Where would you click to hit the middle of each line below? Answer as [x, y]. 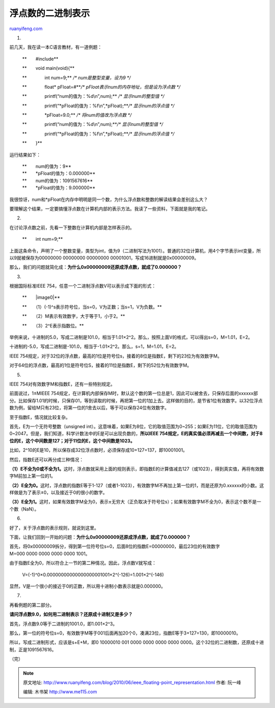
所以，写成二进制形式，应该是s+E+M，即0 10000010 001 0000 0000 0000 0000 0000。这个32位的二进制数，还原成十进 [137, 642]
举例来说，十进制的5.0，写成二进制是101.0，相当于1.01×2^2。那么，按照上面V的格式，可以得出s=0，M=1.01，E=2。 [131, 337]
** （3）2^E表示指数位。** [53, 325]
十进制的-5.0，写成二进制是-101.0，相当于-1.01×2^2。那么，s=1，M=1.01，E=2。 [94, 346]
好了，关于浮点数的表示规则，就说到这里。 [54, 527]
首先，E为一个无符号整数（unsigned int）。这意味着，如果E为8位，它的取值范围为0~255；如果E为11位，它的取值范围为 [133, 426]
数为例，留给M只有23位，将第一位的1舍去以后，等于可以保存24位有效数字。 [89, 408]
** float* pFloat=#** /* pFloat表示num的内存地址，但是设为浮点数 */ [101, 87]
